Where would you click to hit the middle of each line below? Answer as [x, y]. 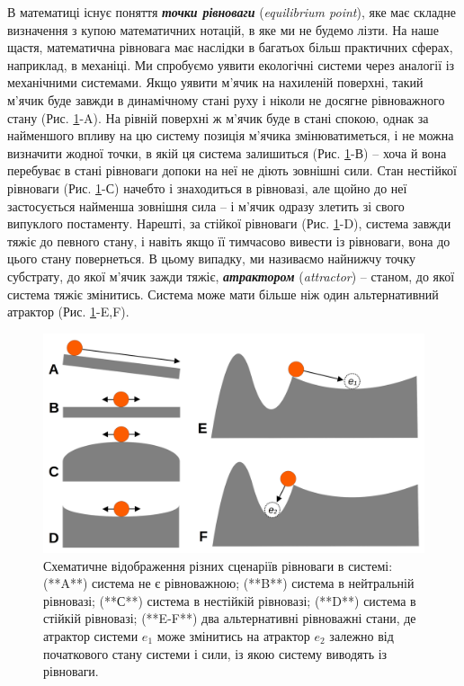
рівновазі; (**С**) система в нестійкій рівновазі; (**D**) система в [230, 600]
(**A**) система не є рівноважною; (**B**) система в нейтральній [229, 583]
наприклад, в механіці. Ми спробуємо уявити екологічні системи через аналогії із [231, 64]
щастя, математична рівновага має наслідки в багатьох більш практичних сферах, [230, 47]
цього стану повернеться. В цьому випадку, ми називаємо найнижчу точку [212, 258]
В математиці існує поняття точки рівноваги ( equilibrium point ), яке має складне [232, 12]
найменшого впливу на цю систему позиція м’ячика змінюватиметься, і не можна [231, 135]
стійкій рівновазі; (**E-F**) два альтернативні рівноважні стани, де [230, 618]
